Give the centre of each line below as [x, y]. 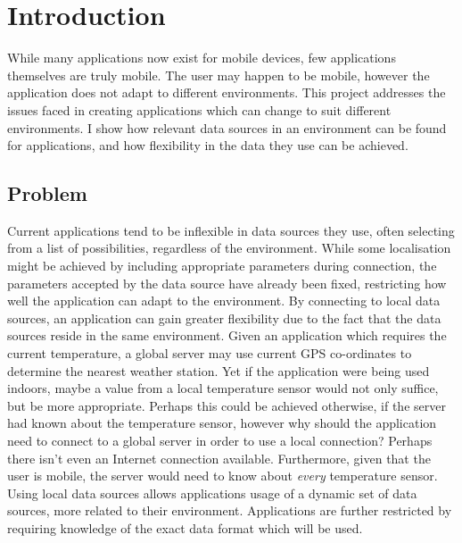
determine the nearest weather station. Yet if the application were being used [219, 370]
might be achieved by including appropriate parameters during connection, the [222, 266]
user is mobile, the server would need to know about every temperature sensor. [223, 476]
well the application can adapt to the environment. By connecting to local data [224, 301]
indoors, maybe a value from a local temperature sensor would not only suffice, [223, 388]
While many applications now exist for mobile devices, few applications [202, 58]
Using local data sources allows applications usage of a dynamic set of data [212, 493]
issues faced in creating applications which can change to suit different [199, 109]
